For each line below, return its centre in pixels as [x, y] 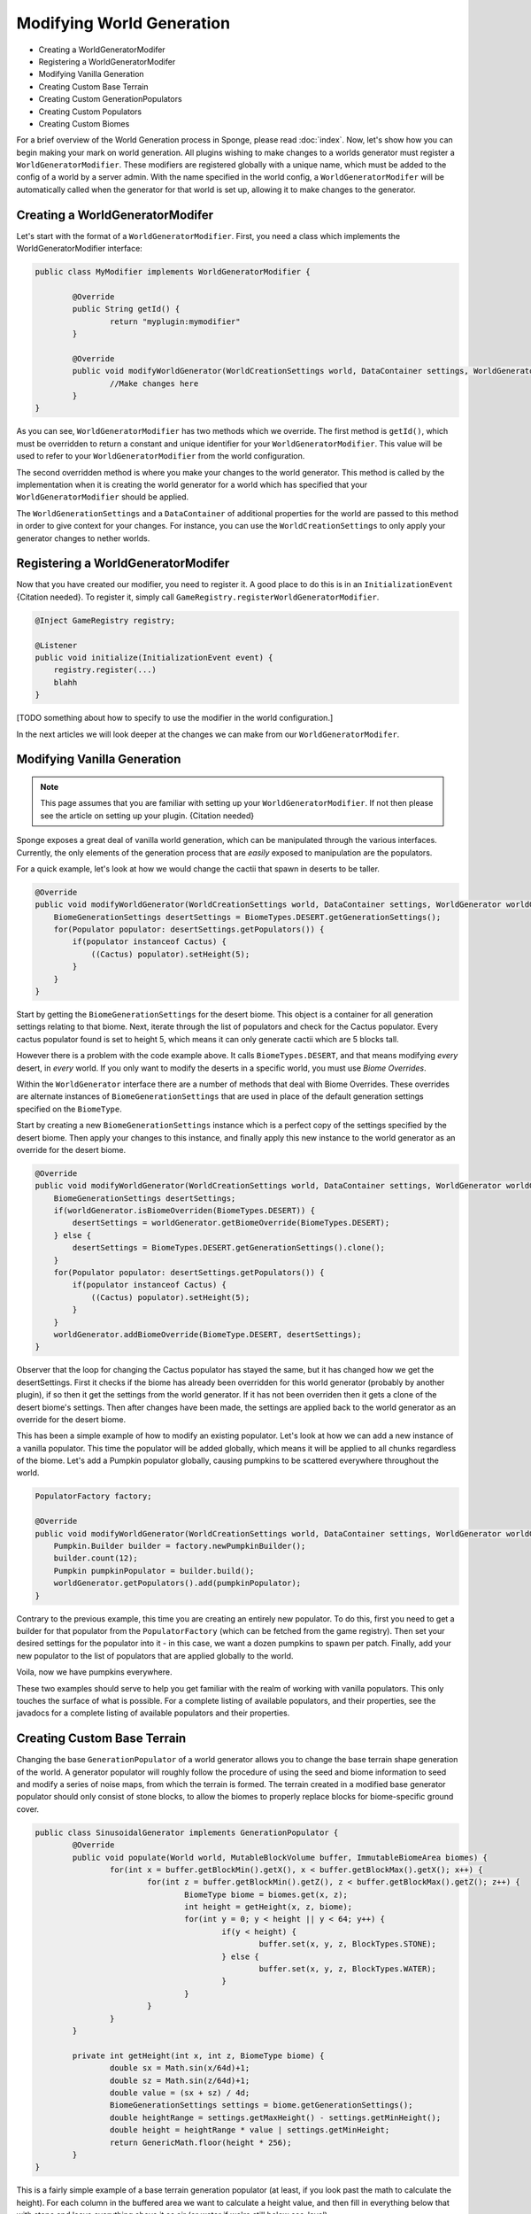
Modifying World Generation [123, 23]
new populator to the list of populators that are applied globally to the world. [155, 1655]
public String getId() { [126, 309]
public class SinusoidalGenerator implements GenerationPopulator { [187, 1832]
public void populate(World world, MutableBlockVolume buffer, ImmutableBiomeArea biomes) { [280, 1857]
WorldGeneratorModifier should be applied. [103, 497]
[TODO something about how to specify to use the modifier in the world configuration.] [175, 718]
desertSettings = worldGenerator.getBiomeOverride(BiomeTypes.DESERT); [231, 1223]
